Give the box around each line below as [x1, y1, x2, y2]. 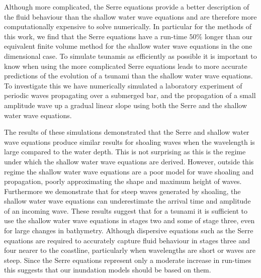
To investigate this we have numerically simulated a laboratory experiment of [4, 80, 242, 90]
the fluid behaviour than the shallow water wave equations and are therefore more [4, 11, 257, 22]
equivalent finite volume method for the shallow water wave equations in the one [4, 41, 252, 51]
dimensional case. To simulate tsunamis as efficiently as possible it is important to [4, 50, 257, 61]
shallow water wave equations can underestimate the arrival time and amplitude [4, 196, 251, 206]
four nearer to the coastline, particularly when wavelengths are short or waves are [4, 245, 255, 255]
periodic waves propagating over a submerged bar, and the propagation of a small [4, 90, 256, 101]
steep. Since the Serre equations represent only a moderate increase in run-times [4, 254, 251, 265]
